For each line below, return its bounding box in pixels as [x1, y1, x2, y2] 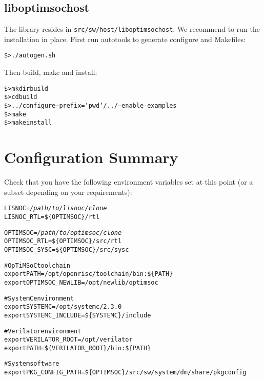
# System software [4, 360, 59, 368]
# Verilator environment [4, 327, 82, 335]
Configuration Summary [4, 147, 178, 168]
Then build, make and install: [4, 67, 97, 77]
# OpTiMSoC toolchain [4, 262, 70, 269]
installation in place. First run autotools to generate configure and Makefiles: [4, 33, 246, 44]
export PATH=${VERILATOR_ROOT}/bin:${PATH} [4, 344, 151, 352]
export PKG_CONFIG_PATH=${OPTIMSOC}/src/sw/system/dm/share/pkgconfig [4, 369, 247, 376]
